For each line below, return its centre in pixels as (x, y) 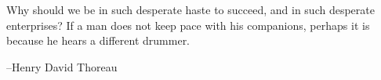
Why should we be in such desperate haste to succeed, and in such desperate (190, 9)
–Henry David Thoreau (62, 66)
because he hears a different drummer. (98, 40)
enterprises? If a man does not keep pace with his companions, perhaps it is (188, 25)
